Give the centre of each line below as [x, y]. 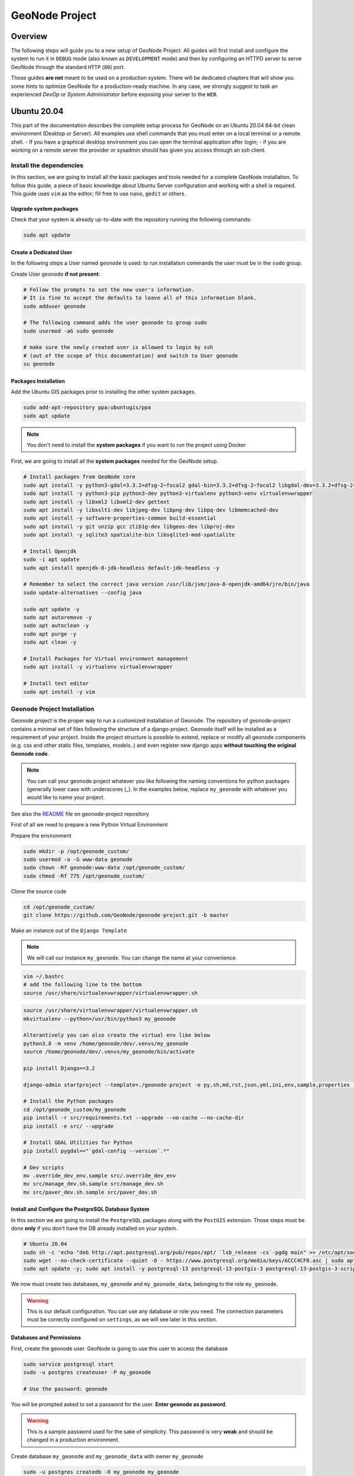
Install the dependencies [47, 165]
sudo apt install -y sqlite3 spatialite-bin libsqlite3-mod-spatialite [129, 535]
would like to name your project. [66, 798]
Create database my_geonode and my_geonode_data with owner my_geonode [107, 1456]
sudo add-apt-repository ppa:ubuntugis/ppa [87, 408]
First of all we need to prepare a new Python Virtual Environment [89, 825]
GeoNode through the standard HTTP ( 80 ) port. [68, 67]
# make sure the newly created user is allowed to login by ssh [118, 347]
